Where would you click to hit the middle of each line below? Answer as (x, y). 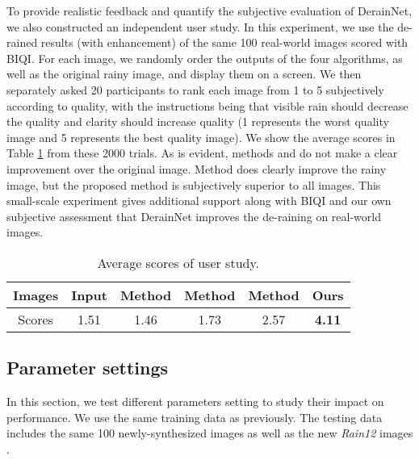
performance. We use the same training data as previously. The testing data (195, 417)
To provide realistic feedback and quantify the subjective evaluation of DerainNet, (209, 10)
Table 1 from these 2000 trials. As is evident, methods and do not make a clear (202, 153)
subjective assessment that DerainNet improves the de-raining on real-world (194, 216)
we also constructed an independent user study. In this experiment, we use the (200, 26)
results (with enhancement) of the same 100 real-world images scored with (224, 42)
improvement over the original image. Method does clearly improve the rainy (197, 168)
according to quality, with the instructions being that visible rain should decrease (207, 105)
